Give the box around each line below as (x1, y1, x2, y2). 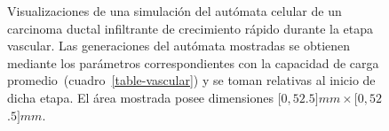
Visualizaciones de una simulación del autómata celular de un (7, 2, 342, 19)
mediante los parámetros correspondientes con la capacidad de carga (7, 53, 379, 72)
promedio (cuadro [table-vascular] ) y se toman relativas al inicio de (7, 71, 376, 89)
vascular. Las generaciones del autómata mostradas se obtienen (7, 36, 351, 55)
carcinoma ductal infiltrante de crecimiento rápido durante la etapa (7, 19, 374, 37)
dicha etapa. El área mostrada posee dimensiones (7, 88, 274, 106)
